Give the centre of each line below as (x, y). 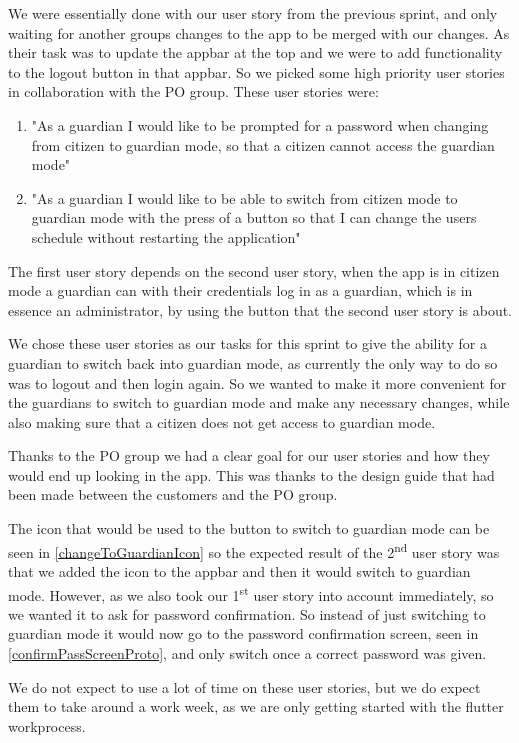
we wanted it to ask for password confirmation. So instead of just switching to (247, 613)
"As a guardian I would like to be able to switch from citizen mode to (244, 197)
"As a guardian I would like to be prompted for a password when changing (260, 124)
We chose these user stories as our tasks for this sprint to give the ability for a (247, 343)
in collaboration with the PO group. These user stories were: (193, 91)
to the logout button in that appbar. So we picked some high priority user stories (256, 71)
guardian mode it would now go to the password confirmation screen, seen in (243, 633)
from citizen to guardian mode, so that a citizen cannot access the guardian (263, 144)
